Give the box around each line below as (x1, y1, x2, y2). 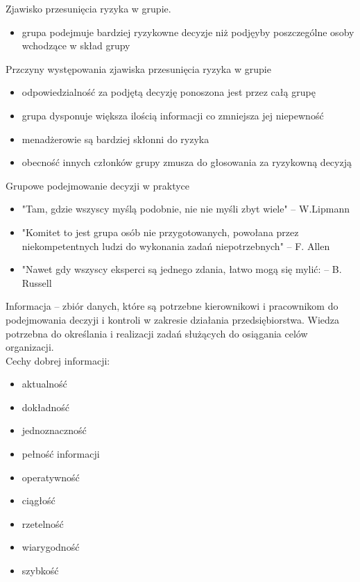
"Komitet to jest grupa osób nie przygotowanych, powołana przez (22, 224, 299, 239)
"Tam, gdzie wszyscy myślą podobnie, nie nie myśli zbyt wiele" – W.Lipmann (22, 201, 350, 216)
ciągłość (22, 493, 55, 508)
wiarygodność (22, 540, 80, 554)
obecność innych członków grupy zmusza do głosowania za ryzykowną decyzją (22, 155, 352, 169)
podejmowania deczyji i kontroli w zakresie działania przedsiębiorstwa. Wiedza (6, 312, 340, 326)
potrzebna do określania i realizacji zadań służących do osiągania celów (6, 326, 308, 340)
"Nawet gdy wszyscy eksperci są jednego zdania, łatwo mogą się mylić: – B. (22, 262, 342, 276)
